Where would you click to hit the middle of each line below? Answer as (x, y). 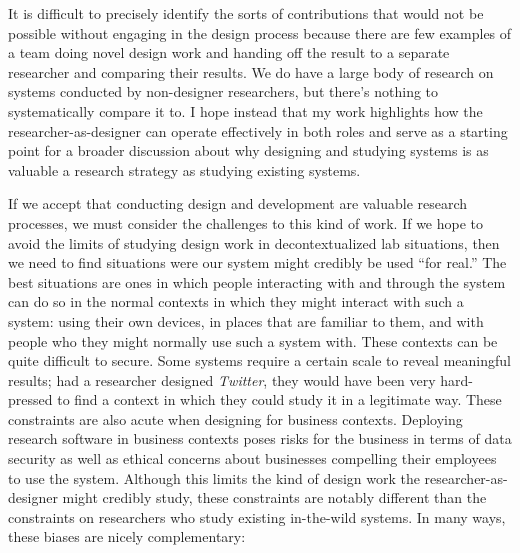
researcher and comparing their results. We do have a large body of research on (251, 71)
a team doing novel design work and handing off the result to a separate (229, 52)
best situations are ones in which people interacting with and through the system (257, 281)
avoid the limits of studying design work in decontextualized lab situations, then (254, 242)
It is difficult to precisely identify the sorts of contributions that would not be (246, 13)
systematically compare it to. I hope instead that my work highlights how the (245, 110)
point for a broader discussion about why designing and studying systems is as (248, 150)
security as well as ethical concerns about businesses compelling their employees (252, 458)
